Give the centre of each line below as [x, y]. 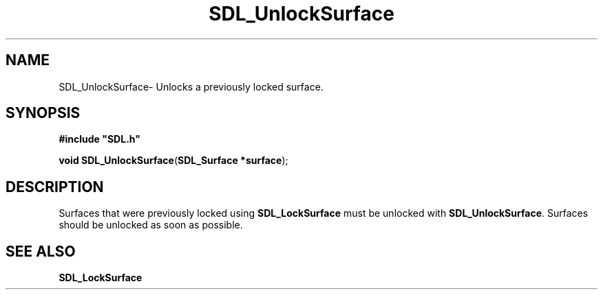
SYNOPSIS [43, 113]
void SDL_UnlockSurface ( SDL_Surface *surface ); [173, 161]
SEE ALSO [41, 251]
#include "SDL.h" [99, 139]
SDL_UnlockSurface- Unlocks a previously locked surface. [191, 86]
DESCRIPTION [55, 187]
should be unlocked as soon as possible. [151, 225]
